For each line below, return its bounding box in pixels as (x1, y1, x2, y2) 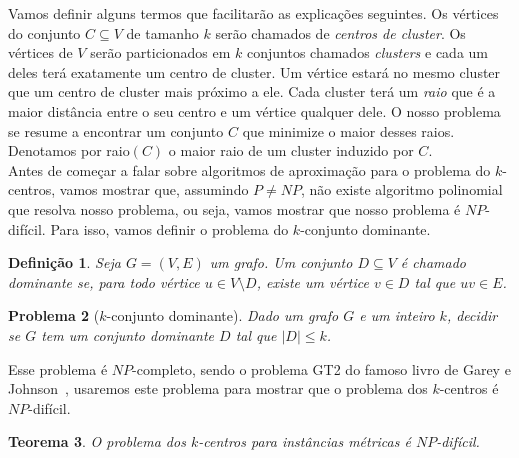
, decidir (446, 305, 498, 326)
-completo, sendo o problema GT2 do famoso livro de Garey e (132, 358, 511, 379)
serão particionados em (90, 42, 231, 63)
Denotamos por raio (8, 140, 130, 161)
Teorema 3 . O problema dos (8, 431, 186, 452)
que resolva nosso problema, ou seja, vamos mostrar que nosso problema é (8, 198, 461, 219)
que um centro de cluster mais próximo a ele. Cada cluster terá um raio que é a (8, 81, 496, 102)
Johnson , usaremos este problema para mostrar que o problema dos (8, 378, 428, 399)
